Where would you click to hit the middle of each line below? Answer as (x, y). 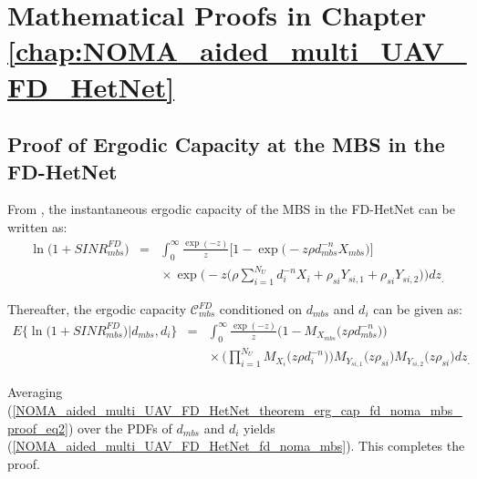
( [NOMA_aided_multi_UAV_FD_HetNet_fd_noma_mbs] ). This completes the (236, 446)
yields (259, 428)
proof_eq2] (38, 428)
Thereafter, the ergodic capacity (97, 309)
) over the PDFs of (120, 428)
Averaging (35, 392)
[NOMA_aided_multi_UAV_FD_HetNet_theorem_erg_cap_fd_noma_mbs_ (237, 409)
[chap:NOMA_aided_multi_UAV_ (237, 51)
